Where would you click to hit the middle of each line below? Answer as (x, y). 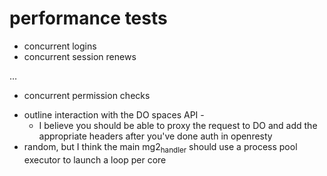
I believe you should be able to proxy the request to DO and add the (178, 125)
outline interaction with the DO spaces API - (114, 114)
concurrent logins (60, 46)
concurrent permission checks (87, 95)
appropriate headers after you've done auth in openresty (155, 136)
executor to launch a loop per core (95, 159)
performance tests (88, 18)
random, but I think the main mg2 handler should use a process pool (160, 147)
